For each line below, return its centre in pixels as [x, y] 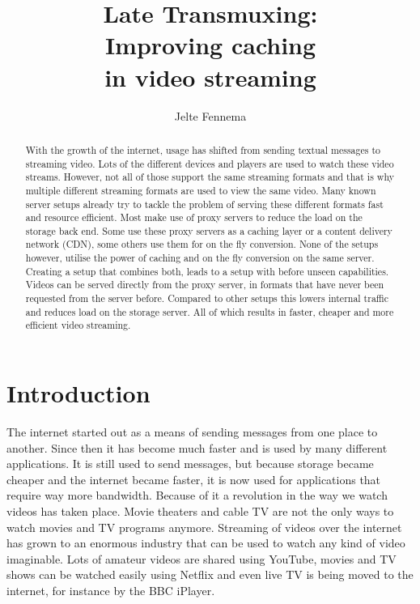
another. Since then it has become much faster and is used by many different [197, 447]
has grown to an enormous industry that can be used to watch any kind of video [206, 543]
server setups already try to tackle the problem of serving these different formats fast [204, 204]
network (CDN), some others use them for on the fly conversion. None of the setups [202, 244]
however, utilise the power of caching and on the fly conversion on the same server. [200, 258]
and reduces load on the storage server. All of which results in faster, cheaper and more [210, 311]
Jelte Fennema [210, 115]
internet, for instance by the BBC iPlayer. [111, 590]
